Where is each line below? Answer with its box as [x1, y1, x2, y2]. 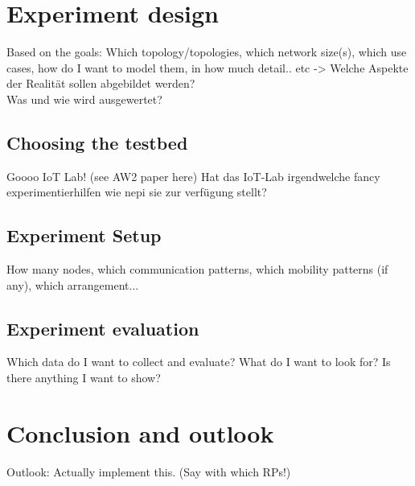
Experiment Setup [6, 223, 162, 248]
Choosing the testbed [6, 130, 188, 154]
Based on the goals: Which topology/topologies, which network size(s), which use [6, 43, 407, 60]
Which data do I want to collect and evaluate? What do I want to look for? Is [6, 353, 391, 370]
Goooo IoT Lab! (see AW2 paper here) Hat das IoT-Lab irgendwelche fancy [6, 167, 380, 184]
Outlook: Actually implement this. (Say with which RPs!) [6, 463, 291, 480]
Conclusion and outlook [6, 416, 274, 449]
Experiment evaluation [6, 315, 199, 340]
